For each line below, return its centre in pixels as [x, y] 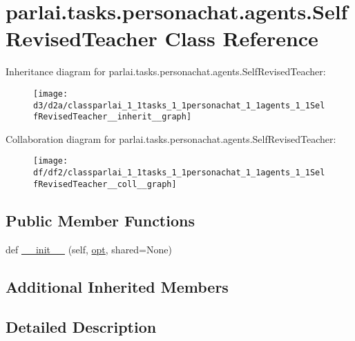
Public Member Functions [100, 220]
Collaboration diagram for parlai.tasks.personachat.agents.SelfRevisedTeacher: [171, 138]
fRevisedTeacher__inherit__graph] [113, 117]
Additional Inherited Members [117, 286]
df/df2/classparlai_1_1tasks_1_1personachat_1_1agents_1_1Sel [179, 173]
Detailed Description [81, 327]
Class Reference [241, 38]
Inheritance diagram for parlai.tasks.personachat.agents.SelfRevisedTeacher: [166, 71]
